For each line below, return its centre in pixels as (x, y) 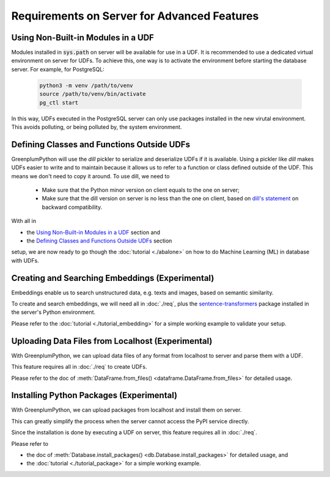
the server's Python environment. (53, 312)
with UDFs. (25, 260)
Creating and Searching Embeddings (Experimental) (113, 278)
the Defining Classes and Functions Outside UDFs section (99, 241)
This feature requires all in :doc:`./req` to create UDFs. (79, 367)
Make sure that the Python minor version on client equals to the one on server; (141, 190)
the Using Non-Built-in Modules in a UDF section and (94, 232)
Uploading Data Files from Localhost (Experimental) (112, 341)
